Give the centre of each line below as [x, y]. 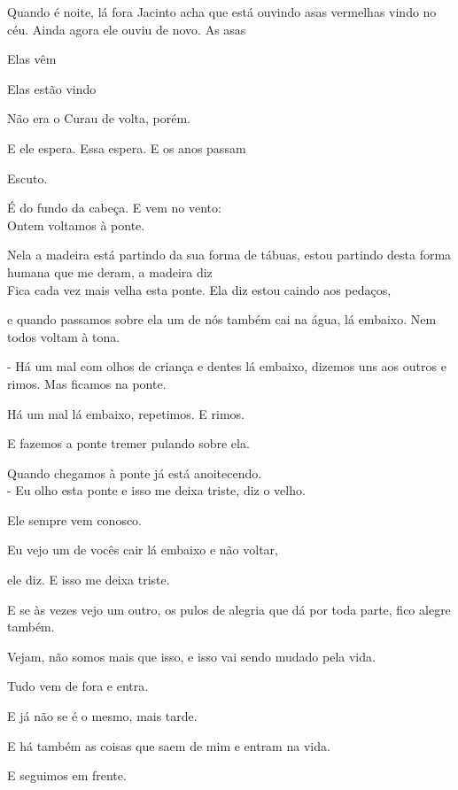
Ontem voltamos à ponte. [76, 225]
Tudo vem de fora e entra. [78, 686]
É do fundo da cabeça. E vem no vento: [114, 208]
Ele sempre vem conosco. [75, 519]
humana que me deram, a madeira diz [110, 271]
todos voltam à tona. [64, 336]
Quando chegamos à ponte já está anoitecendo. [135, 472]
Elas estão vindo [52, 88]
